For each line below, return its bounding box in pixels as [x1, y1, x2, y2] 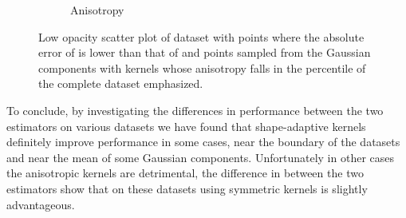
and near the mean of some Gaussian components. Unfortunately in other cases [6, 149, 394, 165]
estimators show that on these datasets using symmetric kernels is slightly [6, 180, 368, 196]
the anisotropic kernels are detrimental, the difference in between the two [6, 164, 364, 181]
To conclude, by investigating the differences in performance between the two [6, 101, 384, 118]
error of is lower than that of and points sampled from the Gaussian [38, 44, 371, 61]
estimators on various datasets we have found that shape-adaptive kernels [6, 117, 366, 134]
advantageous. [6, 196, 75, 212]
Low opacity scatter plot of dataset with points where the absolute [38, 28, 365, 45]
